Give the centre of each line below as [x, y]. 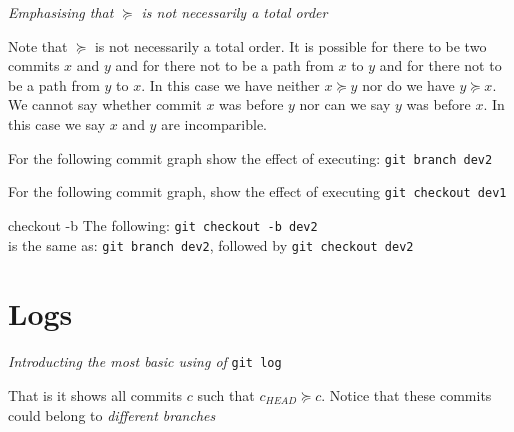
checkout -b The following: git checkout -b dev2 [163, 224]
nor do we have [408, 84]
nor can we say [345, 104]
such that [226, 394]
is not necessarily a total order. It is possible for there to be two [290, 45]
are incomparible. [214, 123]
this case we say [57, 123]
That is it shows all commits [95, 394]
